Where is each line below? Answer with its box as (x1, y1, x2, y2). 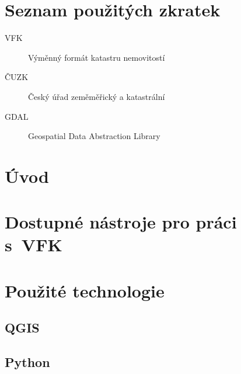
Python (5, 353, 50, 371)
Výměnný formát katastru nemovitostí (28, 51, 165, 63)
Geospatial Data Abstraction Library (28, 130, 160, 142)
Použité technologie (5, 278, 165, 302)
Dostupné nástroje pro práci (5, 210, 237, 234)
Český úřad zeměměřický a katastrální (28, 90, 165, 102)
